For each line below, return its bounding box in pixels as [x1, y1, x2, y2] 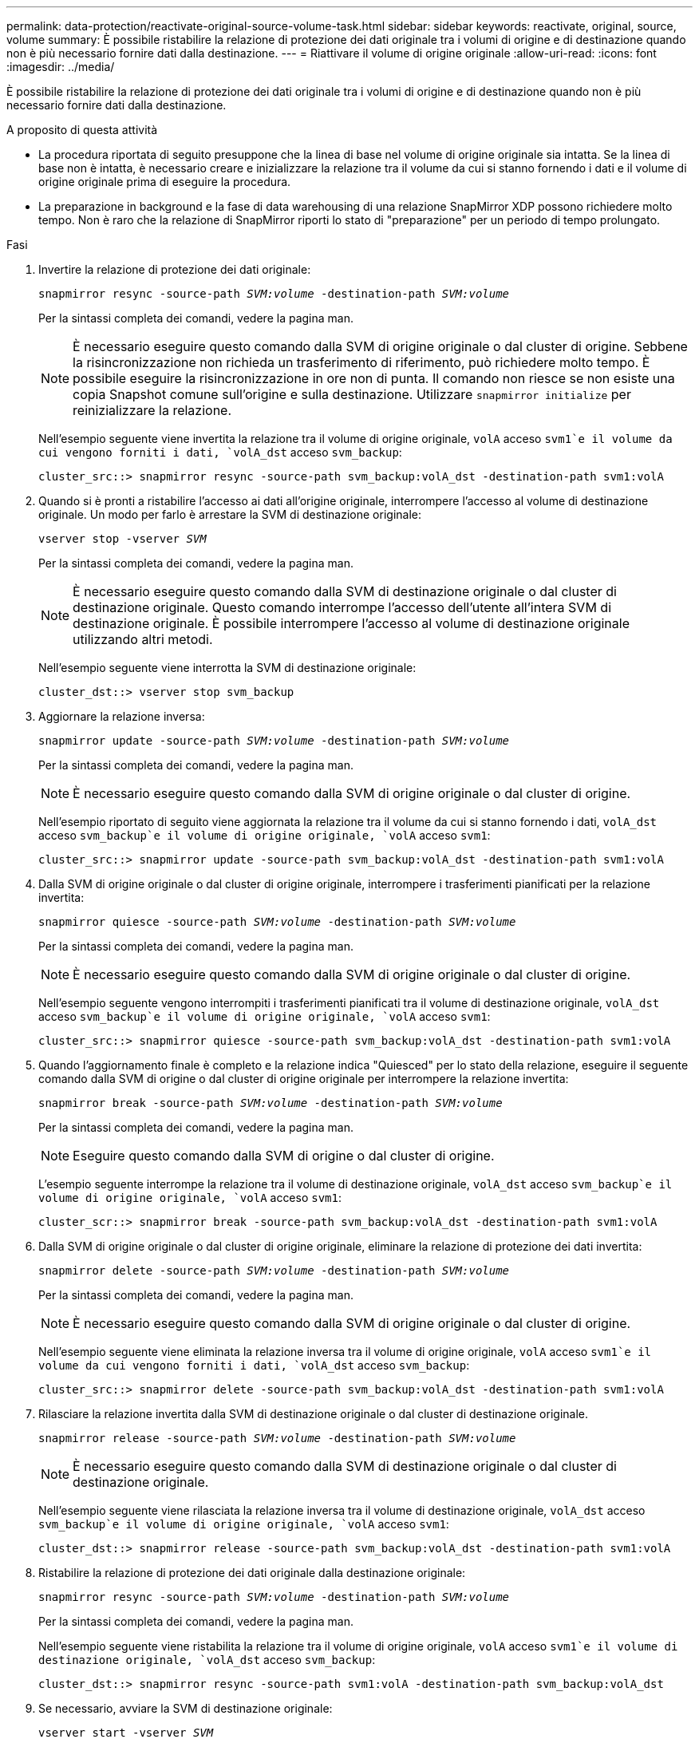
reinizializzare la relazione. [73, 402, 232, 418]
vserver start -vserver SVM [38, 1726, 214, 1739]
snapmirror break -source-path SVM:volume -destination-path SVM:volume [38, 1097, 503, 1109]
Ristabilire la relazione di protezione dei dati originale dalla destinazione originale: [38, 1566, 466, 1579]
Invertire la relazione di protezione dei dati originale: [38, 263, 311, 276]
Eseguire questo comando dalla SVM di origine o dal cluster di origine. [73, 1148, 495, 1164]
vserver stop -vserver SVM [38, 532, 207, 545]
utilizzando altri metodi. [73, 631, 213, 647]
